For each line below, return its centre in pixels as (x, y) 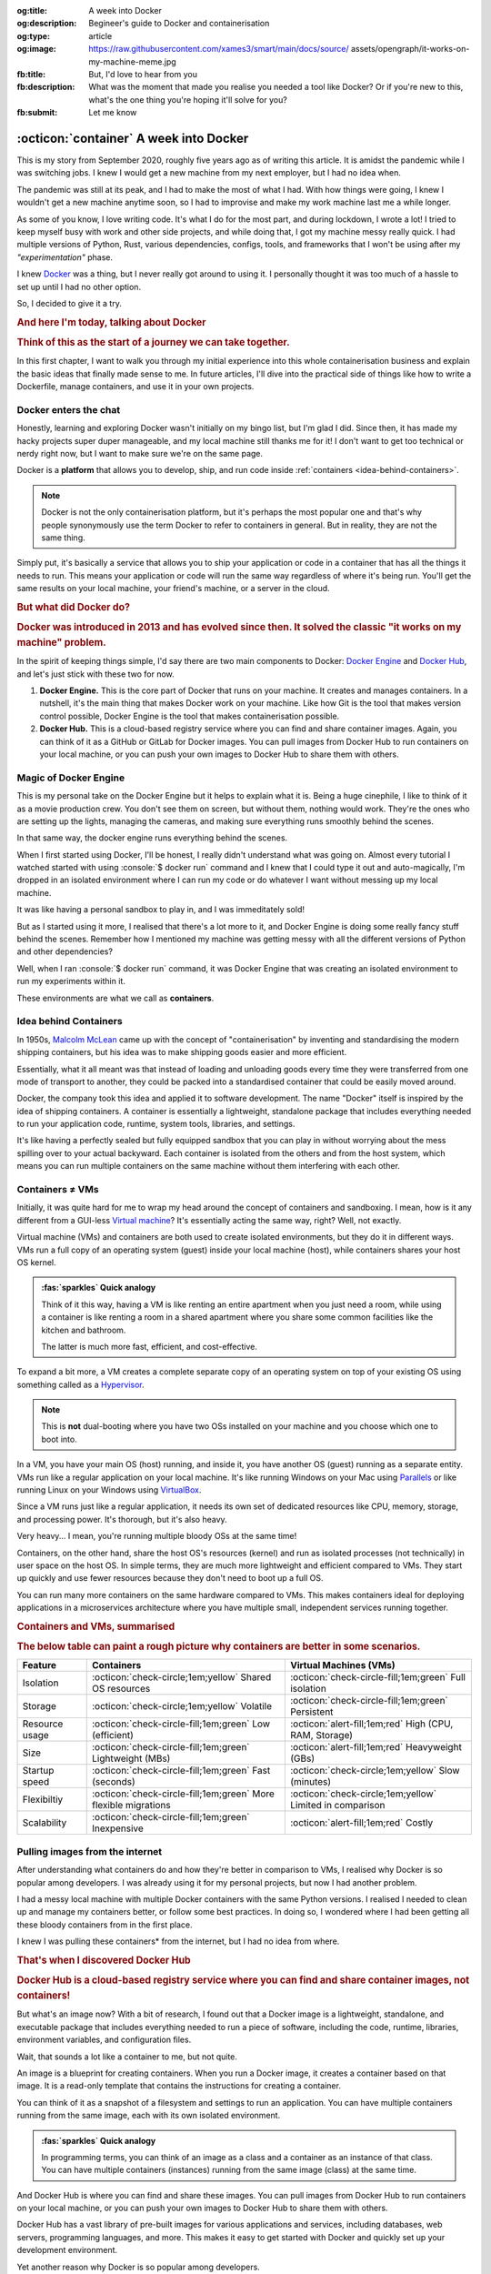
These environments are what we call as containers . (115, 998)
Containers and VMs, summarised (96, 1626)
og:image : (36, 49)
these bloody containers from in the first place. (105, 1925)
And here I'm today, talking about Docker (111, 322)
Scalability (45, 1823)
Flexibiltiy (43, 1799)
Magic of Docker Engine (71, 778)
